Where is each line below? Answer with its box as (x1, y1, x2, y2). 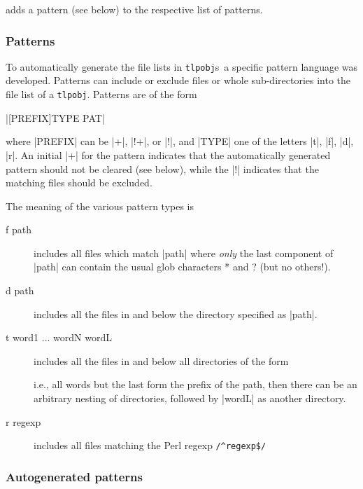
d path (6, 283, 34, 298)
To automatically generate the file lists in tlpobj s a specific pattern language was (6, 59, 358, 74)
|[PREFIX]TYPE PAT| (6, 110, 105, 125)
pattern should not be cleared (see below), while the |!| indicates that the (6, 161, 319, 176)
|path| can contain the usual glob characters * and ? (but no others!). (34, 259, 331, 274)
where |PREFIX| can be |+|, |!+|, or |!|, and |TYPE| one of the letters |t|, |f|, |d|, (6, 134, 354, 149)
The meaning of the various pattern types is (6, 198, 194, 213)
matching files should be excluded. (6, 175, 152, 190)
